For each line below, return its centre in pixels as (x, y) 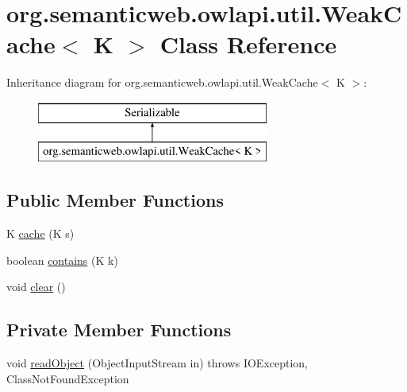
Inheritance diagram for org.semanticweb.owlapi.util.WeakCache (162, 82)
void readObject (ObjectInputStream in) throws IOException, (157, 363)
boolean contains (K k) (62, 260)
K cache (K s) (40, 233)
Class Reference (248, 44)
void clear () (36, 287)
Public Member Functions (115, 200)
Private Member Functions (119, 330)
